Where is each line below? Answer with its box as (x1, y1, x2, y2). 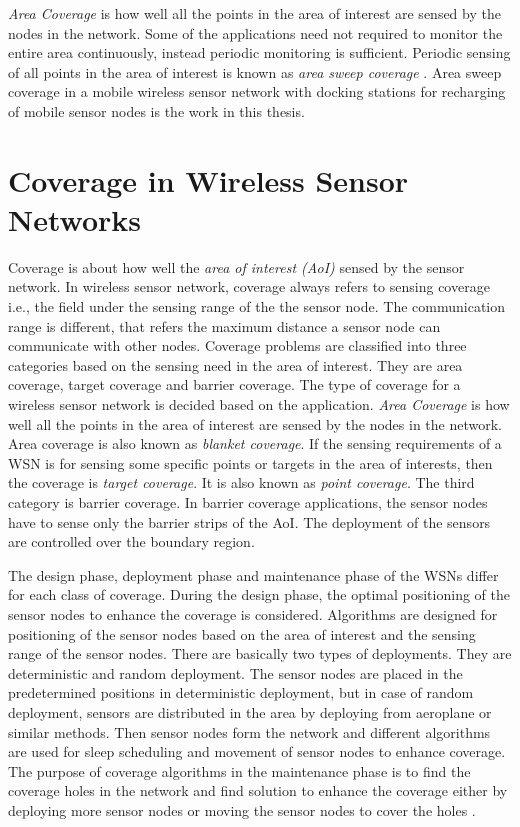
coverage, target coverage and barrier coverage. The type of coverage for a (8, 374, 461, 395)
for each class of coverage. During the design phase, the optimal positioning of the (8, 584, 510, 605)
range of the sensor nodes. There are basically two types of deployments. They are (8, 643, 512, 664)
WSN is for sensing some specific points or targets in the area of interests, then (8, 452, 493, 473)
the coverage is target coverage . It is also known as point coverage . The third (8, 472, 475, 493)
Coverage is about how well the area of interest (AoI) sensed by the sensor (8, 256, 465, 277)
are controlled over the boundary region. (8, 531, 255, 552)
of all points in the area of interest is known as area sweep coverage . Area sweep (8, 61, 502, 82)
